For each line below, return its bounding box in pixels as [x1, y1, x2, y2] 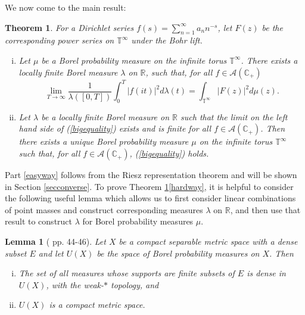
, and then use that [230, 203, 301, 216]
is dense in [247, 267, 286, 279]
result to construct [5, 215, 73, 227]
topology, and [111, 278, 159, 291]
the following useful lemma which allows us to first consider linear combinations [5, 192, 296, 204]
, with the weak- [46, 278, 104, 291]
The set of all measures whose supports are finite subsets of [18, 267, 235, 279]
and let [38, 247, 64, 259]
